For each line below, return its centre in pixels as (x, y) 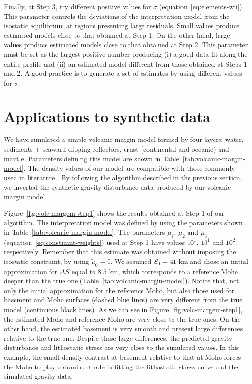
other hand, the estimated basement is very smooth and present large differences (124, 328)
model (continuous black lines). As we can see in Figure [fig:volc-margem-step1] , (123, 309)
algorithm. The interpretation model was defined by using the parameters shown (123, 222)
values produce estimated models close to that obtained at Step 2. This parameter (126, 44)
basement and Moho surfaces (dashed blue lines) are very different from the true (123, 300)
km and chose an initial (213, 261)
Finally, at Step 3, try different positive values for (78, 6)
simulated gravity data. (39, 376)
